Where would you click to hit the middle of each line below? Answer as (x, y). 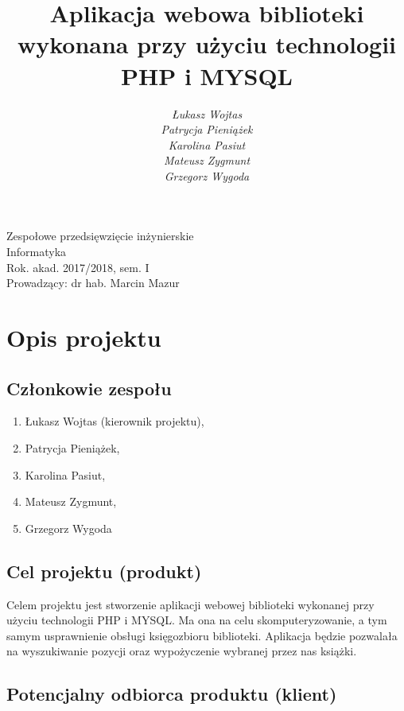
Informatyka (37, 252)
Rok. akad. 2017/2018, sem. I (78, 267)
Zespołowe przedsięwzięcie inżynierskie (100, 236)
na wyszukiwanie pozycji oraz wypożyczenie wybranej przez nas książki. (182, 651)
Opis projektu (84, 338)
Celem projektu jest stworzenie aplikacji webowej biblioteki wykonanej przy (190, 604)
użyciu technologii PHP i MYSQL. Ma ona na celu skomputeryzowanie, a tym (197, 620)
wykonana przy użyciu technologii (207, 44)
